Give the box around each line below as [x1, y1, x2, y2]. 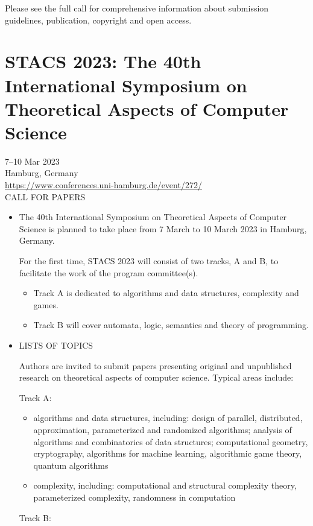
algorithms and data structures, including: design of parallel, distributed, [33, 411, 303, 424]
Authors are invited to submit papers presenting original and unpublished [19, 359, 292, 372]
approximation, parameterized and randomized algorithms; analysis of [33, 423, 292, 436]
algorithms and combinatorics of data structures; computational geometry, [33, 435, 308, 448]
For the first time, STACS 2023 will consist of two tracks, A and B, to [19, 255, 279, 267]
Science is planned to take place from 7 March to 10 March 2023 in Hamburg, [19, 222, 307, 235]
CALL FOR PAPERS [5, 190, 86, 203]
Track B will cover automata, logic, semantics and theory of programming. [33, 318, 309, 331]
